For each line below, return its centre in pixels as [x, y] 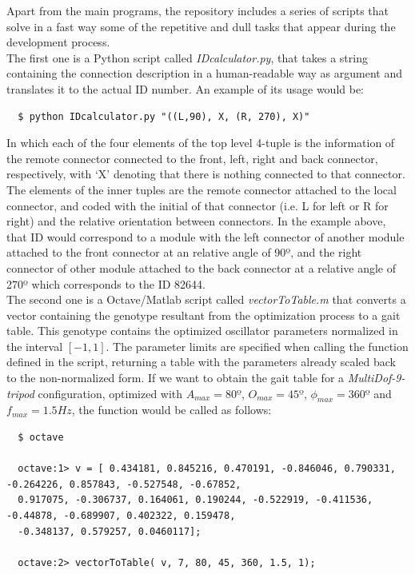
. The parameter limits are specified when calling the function [257, 346]
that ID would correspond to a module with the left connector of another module [206, 236]
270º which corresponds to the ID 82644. [106, 283]
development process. [58, 42]
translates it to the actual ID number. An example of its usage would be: [186, 88]
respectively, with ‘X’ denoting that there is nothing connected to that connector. [206, 174]
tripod [20, 393]
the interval [35, 346]
